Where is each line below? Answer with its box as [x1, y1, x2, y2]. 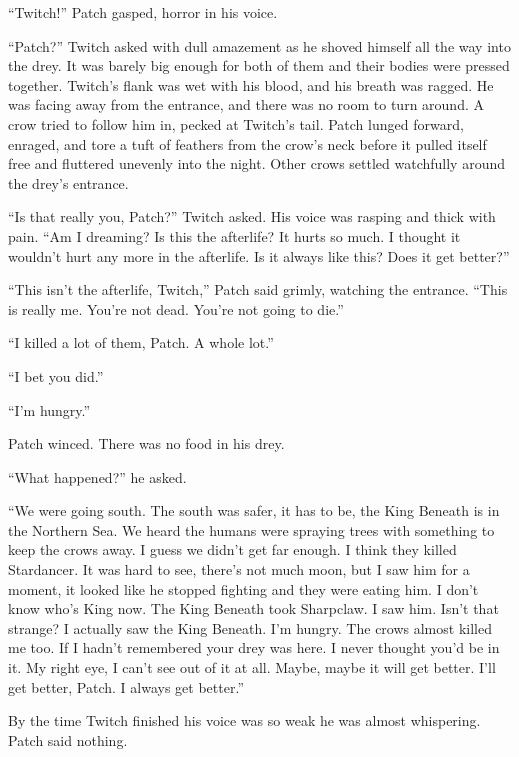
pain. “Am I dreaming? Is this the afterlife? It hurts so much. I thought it [8, 225, 461, 246]
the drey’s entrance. [8, 172, 129, 193]
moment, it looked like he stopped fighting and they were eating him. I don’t [8, 578, 479, 599]
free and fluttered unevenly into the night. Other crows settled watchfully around [8, 153, 505, 174]
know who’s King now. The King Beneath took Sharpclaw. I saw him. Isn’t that [8, 598, 499, 619]
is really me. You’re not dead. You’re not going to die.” [8, 298, 344, 319]
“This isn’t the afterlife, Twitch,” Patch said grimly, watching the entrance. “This [8, 279, 508, 300]
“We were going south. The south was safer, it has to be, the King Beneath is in [8, 500, 500, 521]
